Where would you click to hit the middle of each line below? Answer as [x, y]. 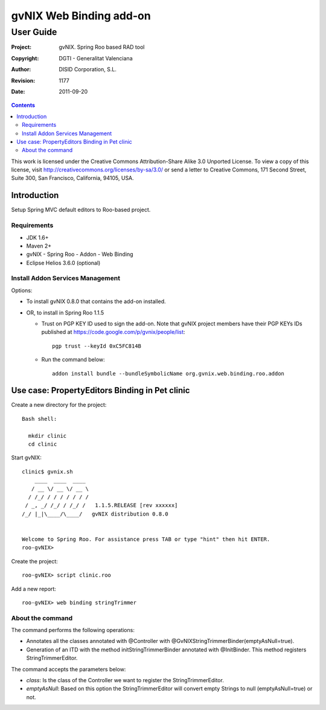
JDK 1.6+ [37, 237]
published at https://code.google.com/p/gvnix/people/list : [113, 332]
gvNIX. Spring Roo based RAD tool [102, 47]
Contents [23, 105]
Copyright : [25, 58]
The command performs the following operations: [73, 630]
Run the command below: [73, 360]
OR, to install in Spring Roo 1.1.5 [65, 312]
